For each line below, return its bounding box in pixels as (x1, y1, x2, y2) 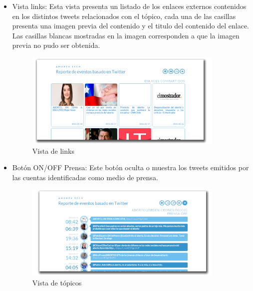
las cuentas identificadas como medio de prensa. (12, 172, 158, 182)
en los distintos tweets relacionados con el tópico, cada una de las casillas (12, 10, 236, 21)
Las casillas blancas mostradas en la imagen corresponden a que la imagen (12, 30, 240, 40)
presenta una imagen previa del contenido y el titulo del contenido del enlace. (12, 20, 250, 31)
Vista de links (32, 145, 74, 156)
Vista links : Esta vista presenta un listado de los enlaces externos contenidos (12, 1, 247, 11)
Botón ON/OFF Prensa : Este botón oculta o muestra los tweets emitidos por (12, 162, 249, 173)
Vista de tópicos (32, 278, 82, 288)
